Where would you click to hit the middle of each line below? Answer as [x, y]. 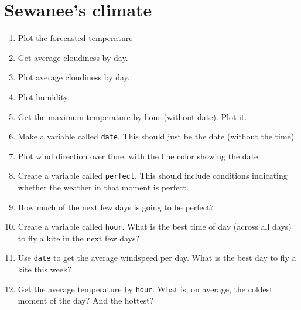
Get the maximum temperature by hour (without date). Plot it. [132, 116]
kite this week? [45, 269]
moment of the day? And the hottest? [86, 300]
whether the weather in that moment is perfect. [103, 187]
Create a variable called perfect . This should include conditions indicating [153, 176]
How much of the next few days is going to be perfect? [116, 207]
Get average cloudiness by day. [73, 57]
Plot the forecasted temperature [75, 38]
